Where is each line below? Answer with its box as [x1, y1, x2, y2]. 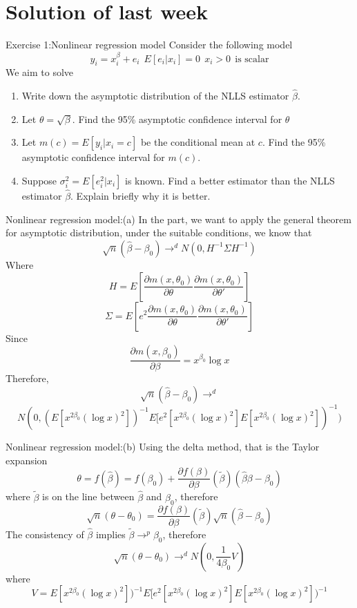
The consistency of [6, 526, 84, 541]
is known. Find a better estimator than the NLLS [125, 173, 335, 187]
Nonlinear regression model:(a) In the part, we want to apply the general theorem [6, 211, 351, 226]
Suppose [21, 173, 57, 187]
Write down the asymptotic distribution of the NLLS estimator [21, 88, 289, 103]
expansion [6, 453, 48, 467]
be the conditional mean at [140, 135, 255, 149]
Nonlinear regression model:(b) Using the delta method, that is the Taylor [6, 439, 320, 454]
